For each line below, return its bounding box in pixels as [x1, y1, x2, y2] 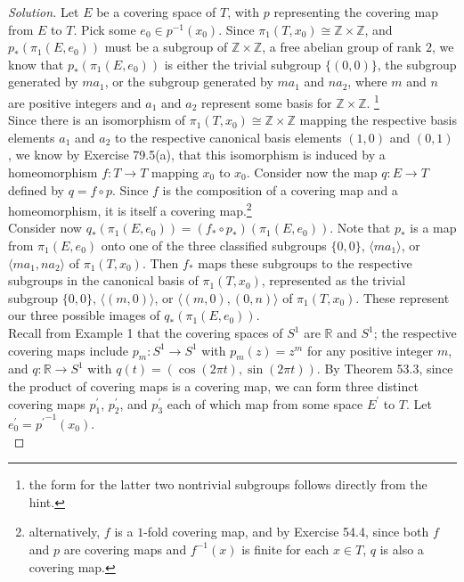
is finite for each [241, 539, 330, 558]
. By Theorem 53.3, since [316, 359, 453, 378]
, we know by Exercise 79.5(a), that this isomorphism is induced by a [8, 145, 386, 164]
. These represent [355, 288, 450, 307]
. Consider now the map [246, 163, 378, 181]
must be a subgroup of [104, 37, 228, 56]
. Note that [330, 218, 391, 237]
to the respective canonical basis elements [114, 127, 342, 146]
